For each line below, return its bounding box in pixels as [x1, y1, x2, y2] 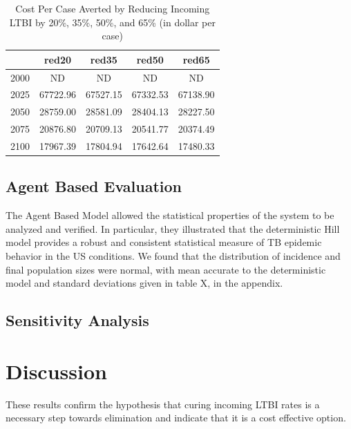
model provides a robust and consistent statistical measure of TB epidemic [6, 235, 322, 249]
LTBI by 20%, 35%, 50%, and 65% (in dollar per [9, 15, 216, 29]
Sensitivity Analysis [6, 309, 149, 331]
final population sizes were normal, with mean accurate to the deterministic [6, 262, 326, 276]
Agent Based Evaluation [6, 175, 182, 197]
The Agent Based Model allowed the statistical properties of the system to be [6, 208, 334, 222]
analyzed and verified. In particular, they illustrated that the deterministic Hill [6, 221, 340, 236]
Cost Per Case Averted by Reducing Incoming [15, 1, 210, 15]
